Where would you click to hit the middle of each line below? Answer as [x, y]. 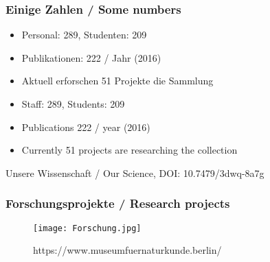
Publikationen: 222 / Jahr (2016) [91, 57]
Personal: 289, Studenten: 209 [84, 35]
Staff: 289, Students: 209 [73, 104]
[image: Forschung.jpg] [87, 228]
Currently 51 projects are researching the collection [130, 150]
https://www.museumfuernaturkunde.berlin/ [127, 250]
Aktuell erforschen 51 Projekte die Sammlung [117, 81]
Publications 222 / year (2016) [86, 127]
